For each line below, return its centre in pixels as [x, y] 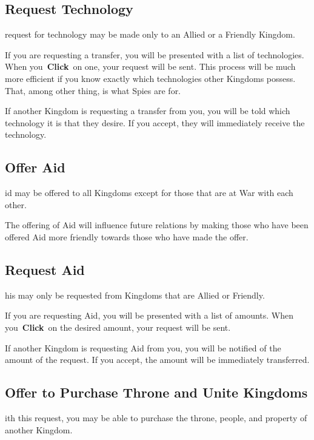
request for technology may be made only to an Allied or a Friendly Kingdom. [150, 34]
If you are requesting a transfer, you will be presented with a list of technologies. [155, 54]
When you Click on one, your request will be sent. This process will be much [150, 66]
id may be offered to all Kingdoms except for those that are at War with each [149, 193]
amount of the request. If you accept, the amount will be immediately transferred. [157, 360]
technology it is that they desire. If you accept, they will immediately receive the [155, 122]
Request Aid [45, 269]
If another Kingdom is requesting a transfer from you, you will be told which [148, 111]
